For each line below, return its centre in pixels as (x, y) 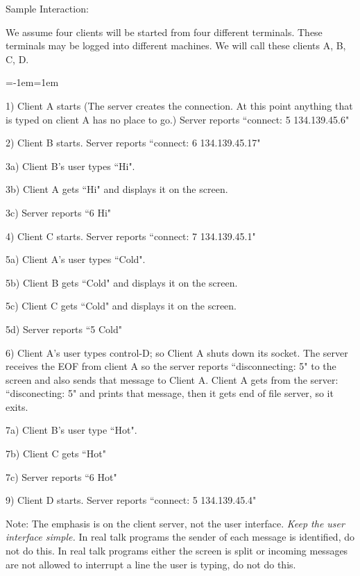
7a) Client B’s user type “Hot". (71, 430)
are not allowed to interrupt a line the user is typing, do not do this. (151, 564)
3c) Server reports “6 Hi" (59, 212)
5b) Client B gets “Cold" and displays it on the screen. (122, 282)
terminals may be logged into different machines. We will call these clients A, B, (176, 45)
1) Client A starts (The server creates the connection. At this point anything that (179, 105)
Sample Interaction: (47, 8)
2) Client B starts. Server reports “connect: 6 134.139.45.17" (133, 143)
